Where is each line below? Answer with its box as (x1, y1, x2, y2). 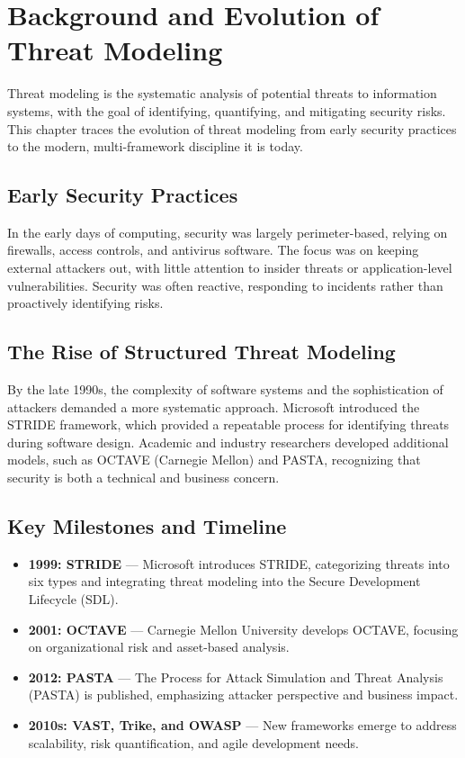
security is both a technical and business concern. (7, 468, 280, 487)
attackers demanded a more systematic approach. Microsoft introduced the (7, 397, 420, 416)
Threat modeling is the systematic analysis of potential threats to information (7, 84, 437, 103)
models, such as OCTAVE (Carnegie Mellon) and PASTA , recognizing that (7, 450, 421, 469)
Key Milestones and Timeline (7, 512, 287, 540)
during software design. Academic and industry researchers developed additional (7, 432, 449, 451)
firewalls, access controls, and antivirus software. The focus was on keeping (7, 240, 419, 259)
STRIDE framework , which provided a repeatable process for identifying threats (7, 415, 450, 434)
